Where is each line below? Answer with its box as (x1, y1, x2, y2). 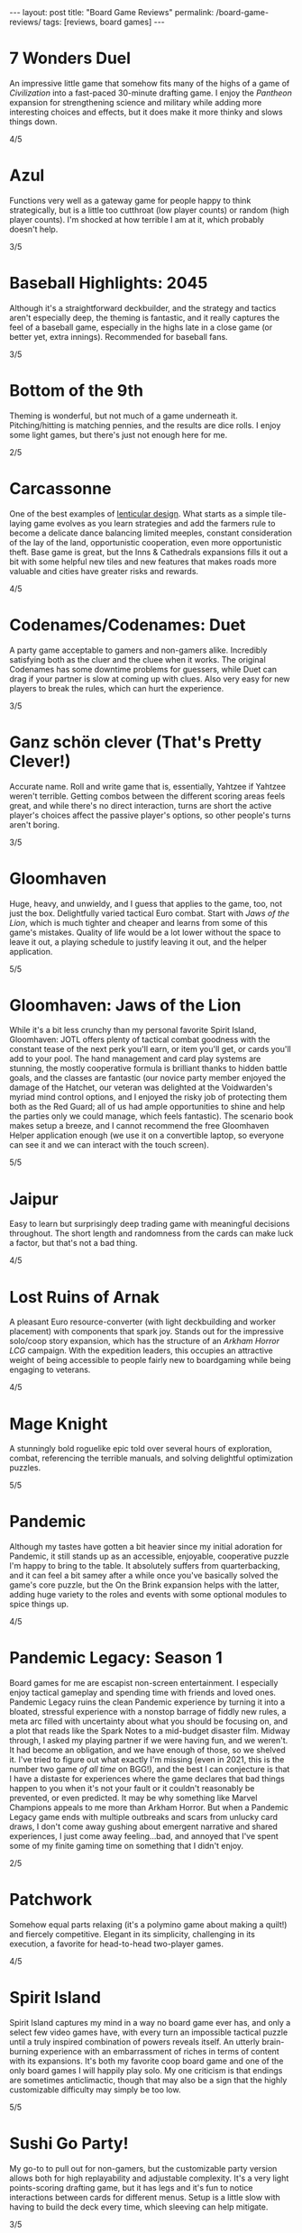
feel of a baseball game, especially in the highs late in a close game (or (9, 322, 273, 333)
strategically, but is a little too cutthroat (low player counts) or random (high (9, 205, 290, 215)
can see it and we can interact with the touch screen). (9, 1139, 209, 1150)
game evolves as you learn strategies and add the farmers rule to (33, 517, 276, 528)
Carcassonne (9, 478, 112, 499)
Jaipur (9, 1188, 59, 1209)
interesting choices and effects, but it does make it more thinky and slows (9, 106, 283, 117)
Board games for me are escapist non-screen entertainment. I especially (9, 1678, 279, 1688)
